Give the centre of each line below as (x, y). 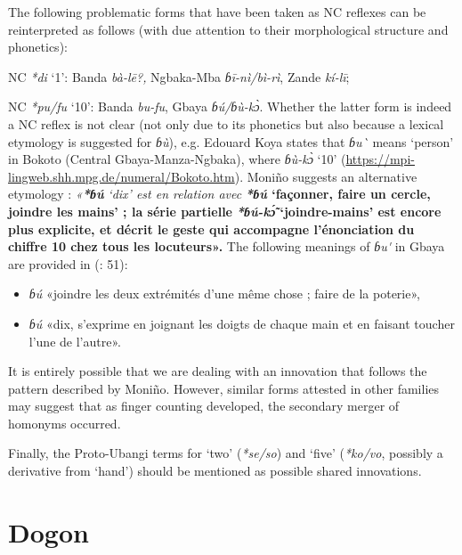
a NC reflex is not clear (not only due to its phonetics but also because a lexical (226, 123)
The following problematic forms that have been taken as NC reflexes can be (217, 12)
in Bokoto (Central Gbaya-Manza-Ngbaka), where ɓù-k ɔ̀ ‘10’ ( (177, 159)
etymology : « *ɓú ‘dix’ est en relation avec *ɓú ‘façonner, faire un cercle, (219, 194)
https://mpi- (380, 159)
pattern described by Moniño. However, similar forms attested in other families (224, 388)
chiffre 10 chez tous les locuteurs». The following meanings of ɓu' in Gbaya (227, 246)
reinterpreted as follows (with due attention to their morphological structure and (228, 29)
